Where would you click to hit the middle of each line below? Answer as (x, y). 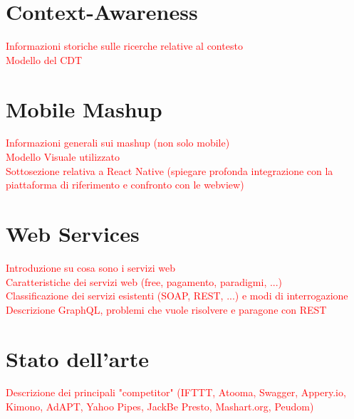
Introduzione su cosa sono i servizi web (90, 267)
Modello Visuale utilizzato (63, 157)
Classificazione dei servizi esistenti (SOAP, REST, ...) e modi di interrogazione (177, 296)
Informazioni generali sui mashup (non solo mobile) (118, 143)
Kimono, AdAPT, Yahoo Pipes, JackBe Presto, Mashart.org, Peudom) (160, 407)
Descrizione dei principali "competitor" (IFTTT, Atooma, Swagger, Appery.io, (176, 392)
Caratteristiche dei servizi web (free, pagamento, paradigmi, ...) (144, 281)
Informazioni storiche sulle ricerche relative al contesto (124, 46)
